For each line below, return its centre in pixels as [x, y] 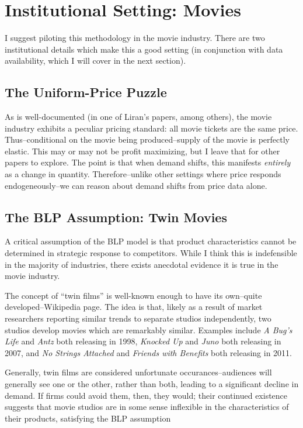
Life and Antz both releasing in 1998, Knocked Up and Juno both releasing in [143, 341]
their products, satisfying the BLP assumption [88, 418]
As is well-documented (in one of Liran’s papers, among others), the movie [138, 117]
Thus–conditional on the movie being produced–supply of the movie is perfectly [147, 139]
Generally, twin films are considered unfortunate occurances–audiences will [138, 372]
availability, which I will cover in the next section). [95, 61]
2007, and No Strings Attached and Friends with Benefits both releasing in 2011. [149, 352]
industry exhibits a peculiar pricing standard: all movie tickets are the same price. [151, 128]
